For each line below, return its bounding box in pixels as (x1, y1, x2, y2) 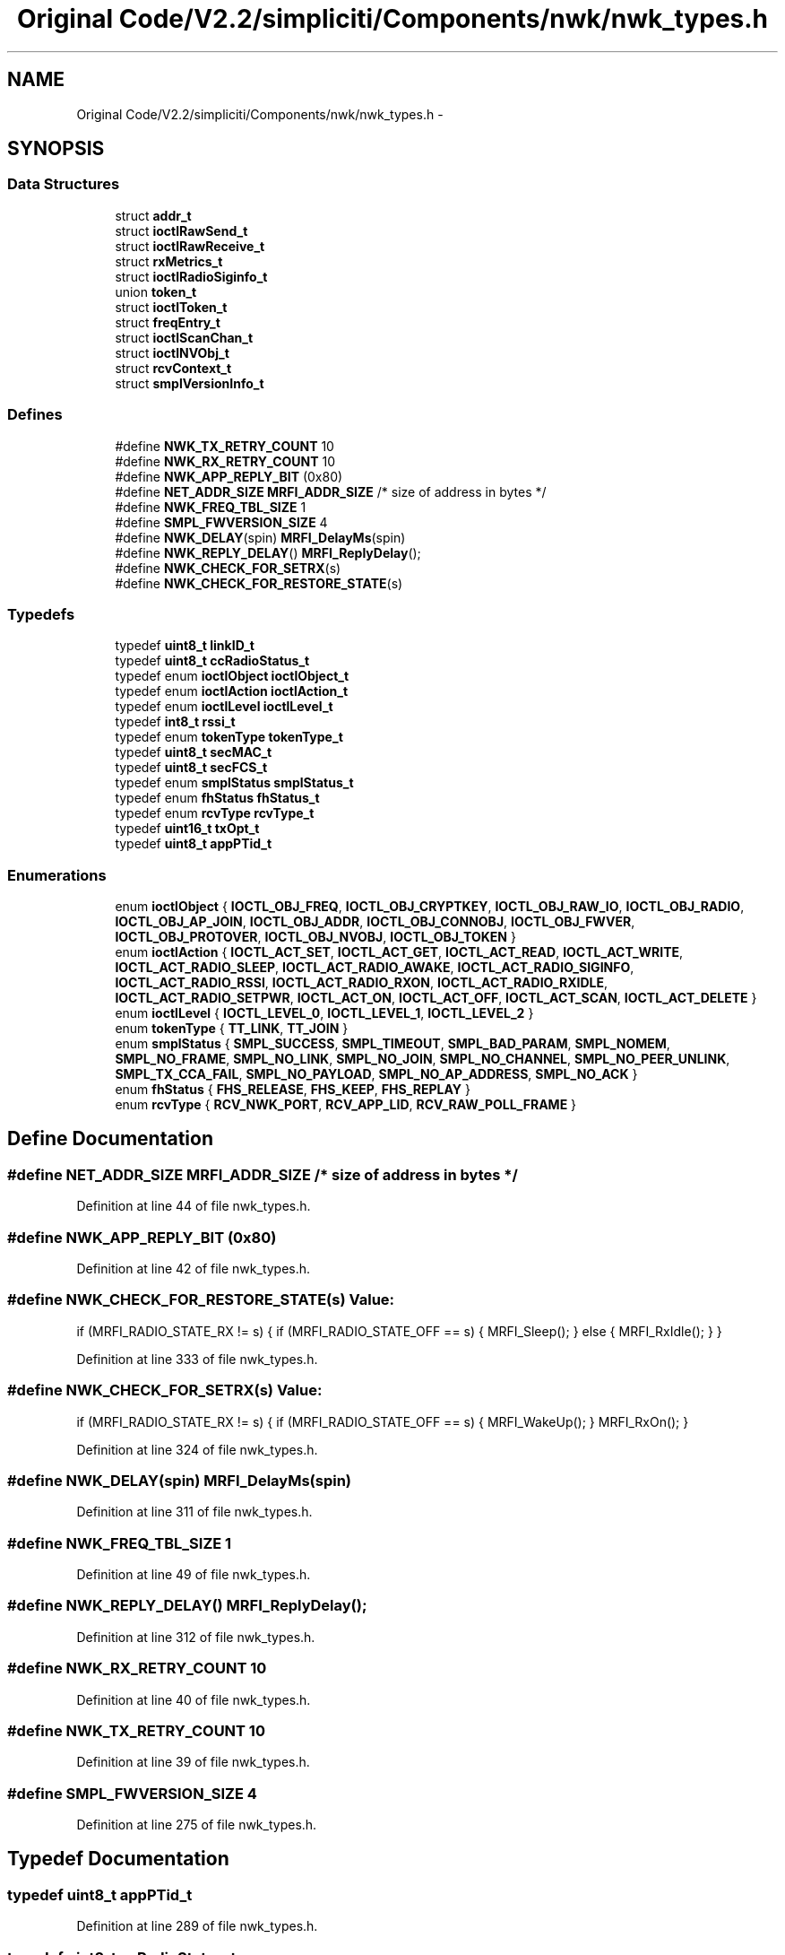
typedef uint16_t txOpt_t (115, 821, 260, 837)
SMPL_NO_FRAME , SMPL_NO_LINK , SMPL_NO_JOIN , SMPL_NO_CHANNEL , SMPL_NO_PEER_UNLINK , (115, 1051, 730, 1067)
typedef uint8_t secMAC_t (115, 744, 272, 760)
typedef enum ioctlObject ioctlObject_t (115, 668, 349, 684)
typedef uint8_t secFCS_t (115, 760, 268, 776)
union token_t (115, 283, 197, 300)
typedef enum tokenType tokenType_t (115, 729, 343, 745)
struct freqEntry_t (115, 314, 220, 330)
